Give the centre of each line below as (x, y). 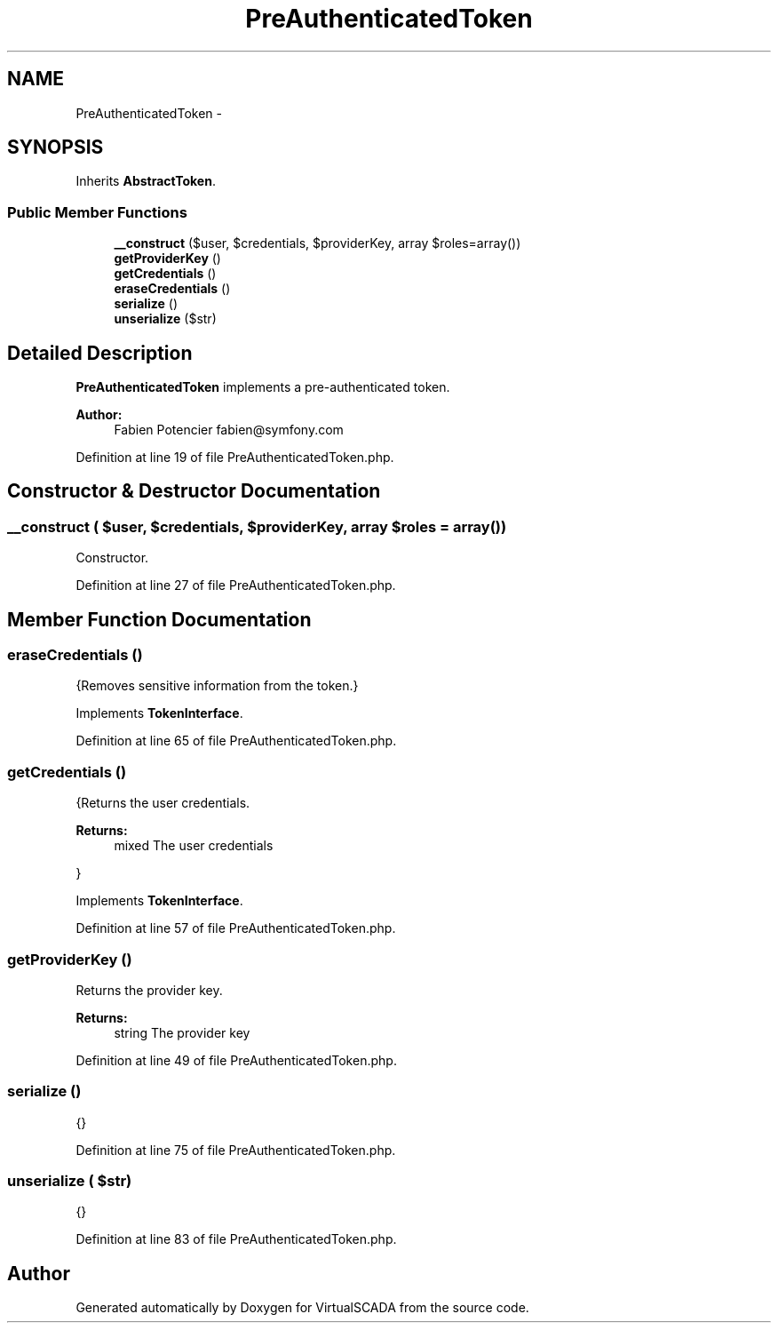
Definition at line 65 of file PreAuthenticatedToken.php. (236, 741)
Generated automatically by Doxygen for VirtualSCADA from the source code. (302, 1308)
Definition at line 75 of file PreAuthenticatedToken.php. (236, 1150)
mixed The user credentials (194, 846)
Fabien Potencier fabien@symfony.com (229, 430)
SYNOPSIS (56, 147)
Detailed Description (100, 353)
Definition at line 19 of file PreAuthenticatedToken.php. (235, 458)
